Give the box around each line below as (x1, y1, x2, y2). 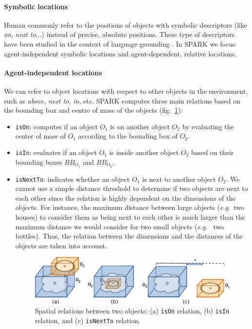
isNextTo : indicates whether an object (15, 173, 130, 184)
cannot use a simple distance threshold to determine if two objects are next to (15, 183, 248, 193)
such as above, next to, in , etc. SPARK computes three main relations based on (4, 95, 240, 105)
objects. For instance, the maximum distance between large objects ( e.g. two (15, 202, 245, 212)
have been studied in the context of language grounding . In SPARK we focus (4, 38, 235, 49)
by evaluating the (182, 121, 234, 131)
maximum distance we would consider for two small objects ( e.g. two (15, 221, 224, 231)
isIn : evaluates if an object (15, 147, 97, 157)
